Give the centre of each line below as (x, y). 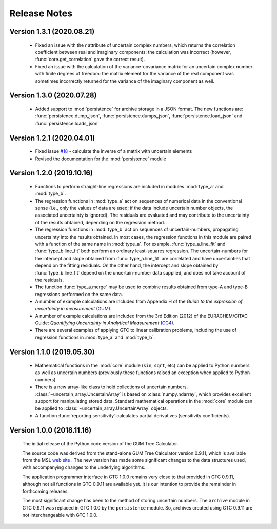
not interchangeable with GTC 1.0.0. (60, 515)
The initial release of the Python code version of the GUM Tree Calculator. (101, 443)
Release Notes (41, 13)
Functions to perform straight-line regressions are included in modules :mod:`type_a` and (129, 186)
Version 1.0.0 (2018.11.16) (51, 430)
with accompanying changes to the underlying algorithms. (84, 467)
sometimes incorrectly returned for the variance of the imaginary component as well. (125, 81)
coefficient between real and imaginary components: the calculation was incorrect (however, (133, 52)
